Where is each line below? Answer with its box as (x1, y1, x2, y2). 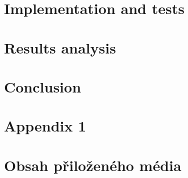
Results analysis (4, 37, 116, 57)
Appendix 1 (4, 115, 86, 136)
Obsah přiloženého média (4, 154, 181, 175)
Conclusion (4, 76, 81, 96)
